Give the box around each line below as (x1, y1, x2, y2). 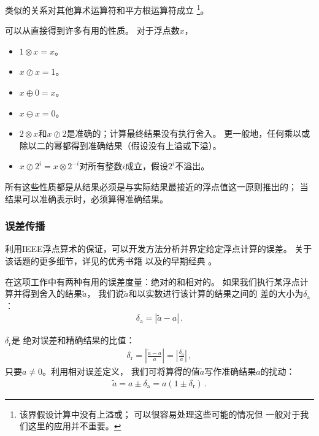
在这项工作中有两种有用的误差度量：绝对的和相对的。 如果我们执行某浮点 (5, 275, 300, 288)
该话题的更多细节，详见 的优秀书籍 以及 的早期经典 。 (5, 254, 217, 267)
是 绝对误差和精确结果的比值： (11, 334, 135, 346)
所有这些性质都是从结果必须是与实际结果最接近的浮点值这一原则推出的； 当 (5, 180, 309, 193)
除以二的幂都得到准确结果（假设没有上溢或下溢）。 (19, 139, 221, 151)
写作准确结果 (204, 365, 256, 378)
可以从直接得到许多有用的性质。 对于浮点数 (5, 24, 180, 37)
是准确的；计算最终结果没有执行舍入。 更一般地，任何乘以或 (66, 127, 310, 140)
